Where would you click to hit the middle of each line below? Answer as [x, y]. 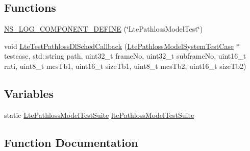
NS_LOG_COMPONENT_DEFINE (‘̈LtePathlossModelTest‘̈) [104, 29]
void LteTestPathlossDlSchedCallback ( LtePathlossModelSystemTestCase [119, 46]
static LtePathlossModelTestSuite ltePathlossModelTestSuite [99, 115]
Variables [29, 93]
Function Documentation [71, 142]
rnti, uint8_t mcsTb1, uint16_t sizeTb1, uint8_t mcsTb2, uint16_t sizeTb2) [125, 66]
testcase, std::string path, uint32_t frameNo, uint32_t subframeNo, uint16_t [125, 56]
